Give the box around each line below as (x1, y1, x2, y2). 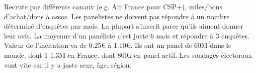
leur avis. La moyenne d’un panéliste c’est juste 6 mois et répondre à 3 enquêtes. (4, 30, 250, 40)
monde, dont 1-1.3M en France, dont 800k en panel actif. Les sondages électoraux (4, 49, 253, 60)
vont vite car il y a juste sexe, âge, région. (4, 59, 132, 70)
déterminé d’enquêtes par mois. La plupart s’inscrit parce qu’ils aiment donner (4, 21, 244, 31)
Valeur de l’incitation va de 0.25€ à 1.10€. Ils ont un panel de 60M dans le (4, 40, 232, 50)
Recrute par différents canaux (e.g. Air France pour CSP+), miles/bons (4, 1, 222, 11)
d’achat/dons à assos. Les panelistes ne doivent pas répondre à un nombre (4, 11, 230, 21)
